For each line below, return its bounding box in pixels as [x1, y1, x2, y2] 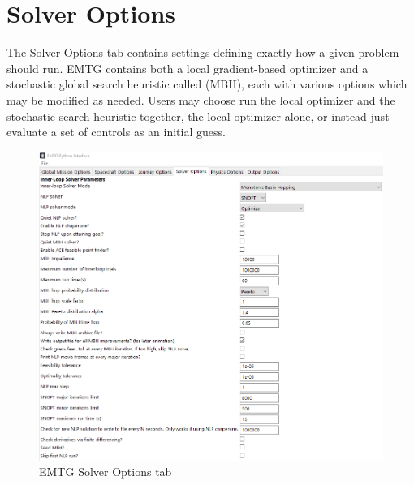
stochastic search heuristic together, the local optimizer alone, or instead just [6, 107, 390, 124]
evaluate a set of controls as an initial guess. [6, 123, 226, 140]
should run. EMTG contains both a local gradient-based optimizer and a [6, 59, 369, 76]
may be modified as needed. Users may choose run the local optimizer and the [6, 91, 395, 108]
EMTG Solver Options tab [39, 463, 172, 480]
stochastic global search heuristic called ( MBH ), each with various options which [6, 75, 408, 92]
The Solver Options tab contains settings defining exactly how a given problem [6, 44, 399, 61]
